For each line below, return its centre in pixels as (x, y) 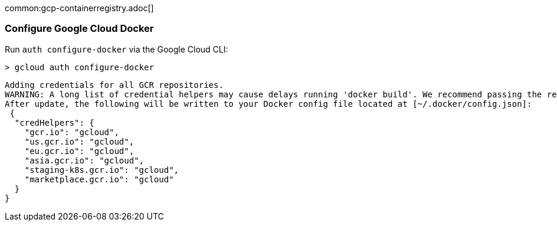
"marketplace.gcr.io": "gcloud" (99, 179)
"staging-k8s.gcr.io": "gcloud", (102, 170)
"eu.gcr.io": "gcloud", (79, 151)
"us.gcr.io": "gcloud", (79, 141)
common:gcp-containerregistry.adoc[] (79, 8)
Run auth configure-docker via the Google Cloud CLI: (117, 49)
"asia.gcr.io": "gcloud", (84, 160)
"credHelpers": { (54, 122)
